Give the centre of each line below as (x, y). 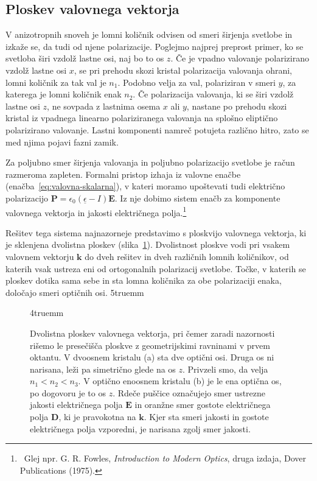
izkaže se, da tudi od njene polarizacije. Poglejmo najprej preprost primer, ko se (155, 46)
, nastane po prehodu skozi (237, 106)
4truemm (47, 313)
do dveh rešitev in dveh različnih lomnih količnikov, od (187, 256)
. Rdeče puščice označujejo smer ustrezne (189, 392)
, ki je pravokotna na (97, 417)
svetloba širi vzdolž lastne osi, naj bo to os (85, 58)
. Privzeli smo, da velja (225, 369)
